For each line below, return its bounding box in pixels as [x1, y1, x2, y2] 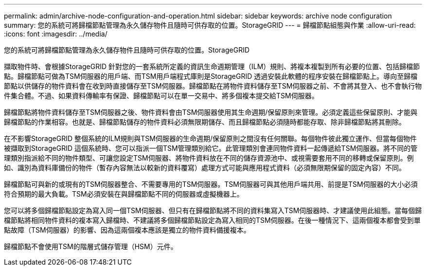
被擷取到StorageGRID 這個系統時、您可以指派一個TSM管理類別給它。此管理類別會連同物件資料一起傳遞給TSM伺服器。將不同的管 [4, 144, 418, 152]
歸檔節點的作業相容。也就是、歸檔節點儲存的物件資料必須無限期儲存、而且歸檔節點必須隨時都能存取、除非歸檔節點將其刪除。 [4, 118, 406, 126]
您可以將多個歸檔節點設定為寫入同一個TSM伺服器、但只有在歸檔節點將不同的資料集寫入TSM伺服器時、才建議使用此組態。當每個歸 [4, 206, 422, 215]
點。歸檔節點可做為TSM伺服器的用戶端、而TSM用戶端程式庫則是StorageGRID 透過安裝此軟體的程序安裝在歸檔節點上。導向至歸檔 [4, 72, 418, 80]
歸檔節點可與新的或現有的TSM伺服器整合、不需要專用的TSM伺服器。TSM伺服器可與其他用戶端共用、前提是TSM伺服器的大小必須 [4, 180, 418, 188]
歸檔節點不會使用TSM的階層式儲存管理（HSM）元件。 [4, 242, 177, 251]
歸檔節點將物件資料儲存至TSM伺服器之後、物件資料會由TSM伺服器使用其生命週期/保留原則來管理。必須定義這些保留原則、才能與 [4, 108, 418, 116]
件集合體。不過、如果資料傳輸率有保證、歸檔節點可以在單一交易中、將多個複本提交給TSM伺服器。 [4, 91, 319, 100]
